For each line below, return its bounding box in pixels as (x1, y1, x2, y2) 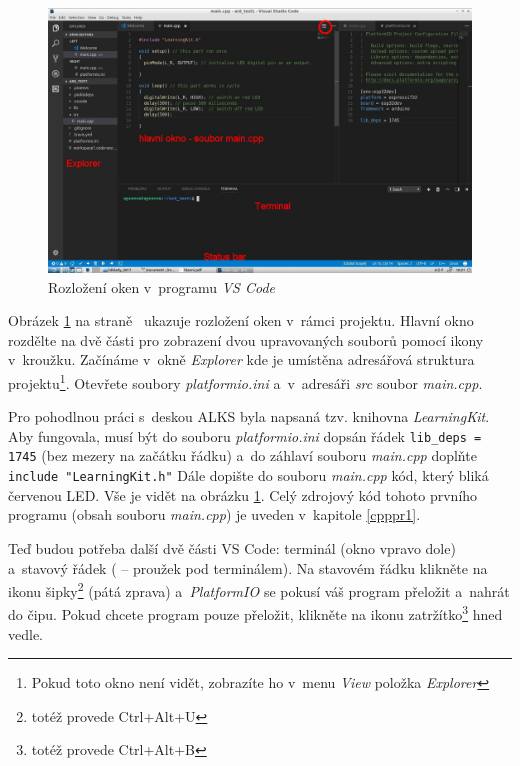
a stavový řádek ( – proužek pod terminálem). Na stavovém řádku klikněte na (8, 557, 488, 578)
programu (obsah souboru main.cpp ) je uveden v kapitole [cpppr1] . (8, 504, 421, 525)
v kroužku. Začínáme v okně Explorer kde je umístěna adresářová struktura (8, 349, 475, 370)
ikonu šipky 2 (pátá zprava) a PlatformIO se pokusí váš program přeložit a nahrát (8, 578, 510, 601)
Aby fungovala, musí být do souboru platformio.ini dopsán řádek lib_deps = (8, 425, 482, 446)
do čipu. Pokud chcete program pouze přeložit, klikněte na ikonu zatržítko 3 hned (8, 601, 503, 625)
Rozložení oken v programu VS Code (48, 276, 276, 297)
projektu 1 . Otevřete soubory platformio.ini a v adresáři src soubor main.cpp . (8, 369, 483, 393)
